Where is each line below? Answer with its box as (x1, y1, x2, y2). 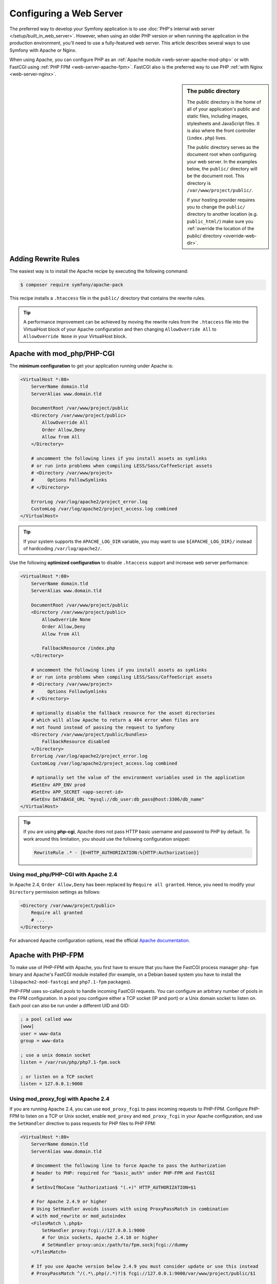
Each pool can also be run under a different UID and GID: (9, 1002, 130, 1009)
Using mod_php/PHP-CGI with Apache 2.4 (9, 871, 117, 878)
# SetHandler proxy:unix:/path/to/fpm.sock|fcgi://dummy (42, 1242, 188, 1248)
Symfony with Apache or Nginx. (9, 47, 77, 53)
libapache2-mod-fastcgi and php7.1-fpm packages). (9, 978, 132, 985)
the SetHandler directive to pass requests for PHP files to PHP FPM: (9, 1120, 156, 1126)
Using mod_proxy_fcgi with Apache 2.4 (9, 1095, 110, 1102)
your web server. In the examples (187, 158, 258, 164)
